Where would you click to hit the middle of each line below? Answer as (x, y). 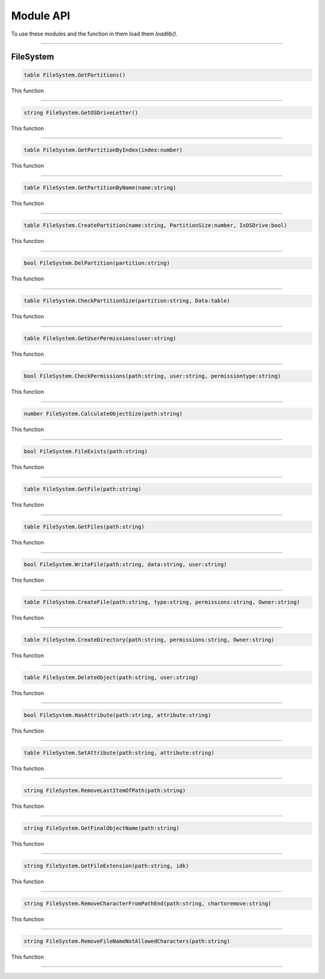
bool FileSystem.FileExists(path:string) (86, 452)
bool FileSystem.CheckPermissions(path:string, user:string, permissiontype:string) (152, 376)
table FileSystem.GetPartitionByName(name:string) (100, 188)
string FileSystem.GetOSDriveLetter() (81, 112)
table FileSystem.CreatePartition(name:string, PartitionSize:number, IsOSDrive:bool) (156, 225)
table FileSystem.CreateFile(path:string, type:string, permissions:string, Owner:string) (162, 602)
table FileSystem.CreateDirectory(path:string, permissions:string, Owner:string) (149, 640)
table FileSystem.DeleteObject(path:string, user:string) (111, 678)
